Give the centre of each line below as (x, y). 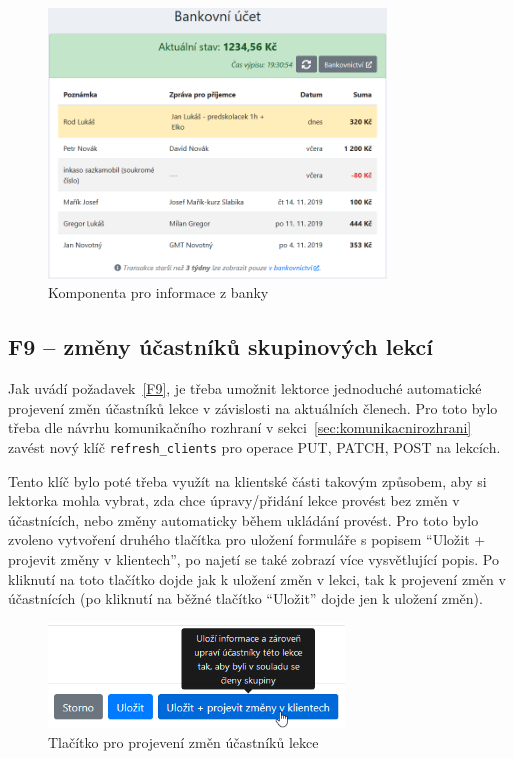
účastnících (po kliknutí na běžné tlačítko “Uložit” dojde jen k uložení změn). (245, 598)
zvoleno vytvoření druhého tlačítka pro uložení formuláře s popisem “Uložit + (247, 539)
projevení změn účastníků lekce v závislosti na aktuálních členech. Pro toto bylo (253, 407)
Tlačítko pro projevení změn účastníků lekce (183, 741)
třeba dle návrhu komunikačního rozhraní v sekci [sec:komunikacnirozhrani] (240, 427)
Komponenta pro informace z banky (158, 292)
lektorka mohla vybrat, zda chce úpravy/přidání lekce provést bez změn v (234, 500)
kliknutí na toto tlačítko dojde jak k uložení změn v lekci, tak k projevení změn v (257, 578)
